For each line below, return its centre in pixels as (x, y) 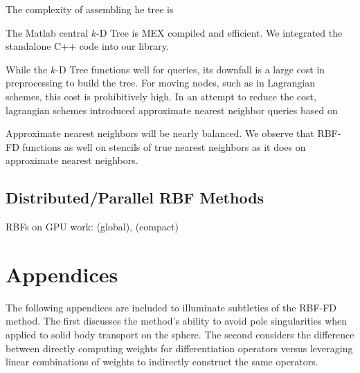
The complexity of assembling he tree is (90, 9)
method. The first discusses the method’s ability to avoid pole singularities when (177, 321)
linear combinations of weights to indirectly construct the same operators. (162, 362)
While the (27, 69)
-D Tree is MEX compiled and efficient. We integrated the (219, 32)
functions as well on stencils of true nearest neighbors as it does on (164, 146)
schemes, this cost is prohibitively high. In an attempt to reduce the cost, (161, 96)
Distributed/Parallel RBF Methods (135, 198)
